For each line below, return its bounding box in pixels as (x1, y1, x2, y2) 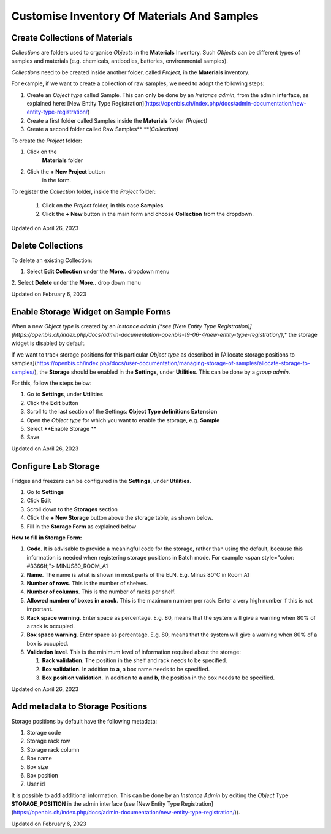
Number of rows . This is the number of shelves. (26, 579, 148, 587)
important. (26, 605, 53, 613)
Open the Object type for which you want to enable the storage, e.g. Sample (26, 416, 220, 423)
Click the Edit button (26, 399, 79, 406)
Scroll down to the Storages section (26, 505, 118, 512)
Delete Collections (11, 240, 83, 251)
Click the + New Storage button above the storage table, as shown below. (26, 514, 213, 522)
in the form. (42, 177, 72, 184)
